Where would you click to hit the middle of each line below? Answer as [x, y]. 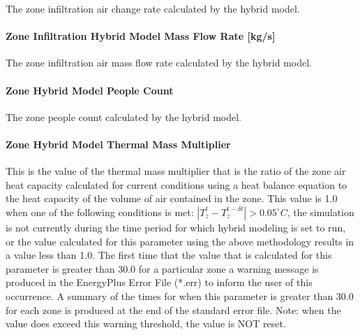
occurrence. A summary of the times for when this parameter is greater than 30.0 [180, 295]
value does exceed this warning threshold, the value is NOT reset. [146, 323]
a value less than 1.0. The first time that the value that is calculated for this [169, 255]
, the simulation [321, 212]
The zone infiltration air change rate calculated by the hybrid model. [153, 8]
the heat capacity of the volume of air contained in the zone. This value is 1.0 [172, 198]
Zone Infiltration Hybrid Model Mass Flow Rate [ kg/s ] [141, 36]
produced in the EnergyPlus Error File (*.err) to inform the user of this [159, 282]
